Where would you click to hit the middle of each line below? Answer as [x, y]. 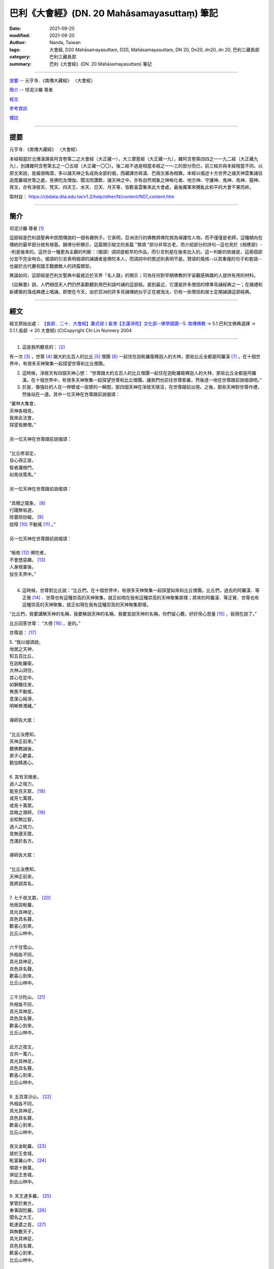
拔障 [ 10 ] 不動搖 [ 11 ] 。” [32, 524]
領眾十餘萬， [23, 1167]
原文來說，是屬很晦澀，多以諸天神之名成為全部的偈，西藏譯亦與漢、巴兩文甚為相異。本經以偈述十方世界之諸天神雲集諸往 [136, 173]
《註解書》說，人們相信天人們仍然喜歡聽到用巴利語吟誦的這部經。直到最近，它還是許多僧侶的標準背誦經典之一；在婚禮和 [136, 285]
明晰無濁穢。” [23, 706]
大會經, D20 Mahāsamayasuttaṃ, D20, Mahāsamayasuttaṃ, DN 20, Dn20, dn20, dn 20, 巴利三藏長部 [155, 49]
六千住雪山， [23, 947]
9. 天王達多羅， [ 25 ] [30, 1196]
